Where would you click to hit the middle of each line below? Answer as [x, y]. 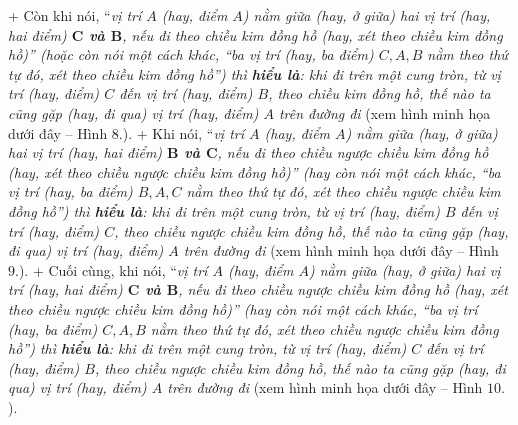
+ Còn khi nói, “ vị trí [75, 15]
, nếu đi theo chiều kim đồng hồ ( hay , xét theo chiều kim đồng [312, 34]
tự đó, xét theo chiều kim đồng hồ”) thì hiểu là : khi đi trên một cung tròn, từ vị [254, 73]
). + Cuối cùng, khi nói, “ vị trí [113, 269]
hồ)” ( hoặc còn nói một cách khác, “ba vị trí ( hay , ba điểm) [191, 54]
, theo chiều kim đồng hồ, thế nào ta [379, 93]
